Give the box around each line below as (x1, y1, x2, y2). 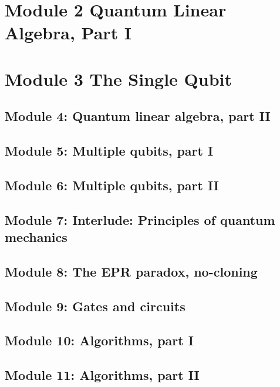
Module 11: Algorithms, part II (5, 366, 200, 384)
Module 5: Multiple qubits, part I (5, 142, 214, 160)
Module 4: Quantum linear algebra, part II (5, 107, 271, 125)
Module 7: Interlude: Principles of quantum (5, 210, 275, 228)
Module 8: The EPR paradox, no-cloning (5, 262, 258, 280)
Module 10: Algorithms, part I (5, 331, 194, 349)
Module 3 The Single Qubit (5, 66, 232, 90)
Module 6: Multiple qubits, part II (5, 176, 219, 194)
